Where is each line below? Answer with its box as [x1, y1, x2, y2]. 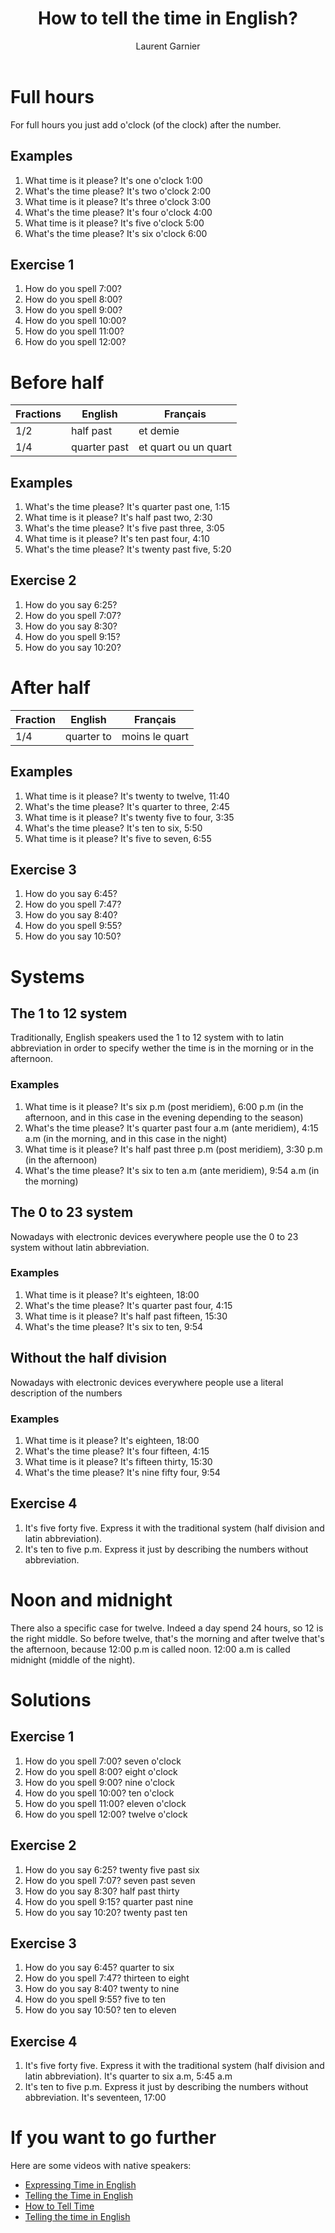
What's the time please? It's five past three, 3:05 [24, 522, 225, 534]
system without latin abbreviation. [10, 1241, 150, 1253]
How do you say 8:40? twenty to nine [24, 1983, 180, 1995]
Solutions [10, 1688, 92, 1711]
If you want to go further [10, 2127, 217, 2149]
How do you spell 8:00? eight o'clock [24, 1765, 178, 1777]
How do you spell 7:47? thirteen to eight [24, 1972, 190, 1984]
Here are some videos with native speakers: [10, 2160, 192, 2172]
